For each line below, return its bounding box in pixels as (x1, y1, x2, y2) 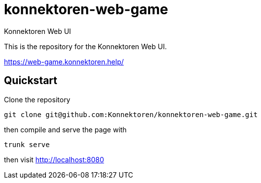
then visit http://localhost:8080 (4, 155, 104, 164)
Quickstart (4, 74, 58, 87)
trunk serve (4, 140, 50, 149)
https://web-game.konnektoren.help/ (4, 57, 124, 66)
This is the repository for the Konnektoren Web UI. (4, 42, 167, 51)
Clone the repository (4, 95, 71, 104)
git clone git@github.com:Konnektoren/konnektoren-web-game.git (4, 110, 258, 119)
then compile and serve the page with (4, 125, 127, 134)
